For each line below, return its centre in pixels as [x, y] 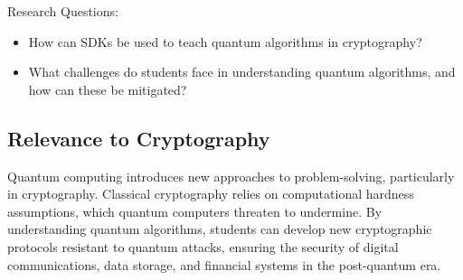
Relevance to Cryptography [139, 138]
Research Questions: [63, 11]
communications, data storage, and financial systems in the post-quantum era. [224, 264]
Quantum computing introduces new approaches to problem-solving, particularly [231, 176]
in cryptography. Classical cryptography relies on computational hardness [211, 194]
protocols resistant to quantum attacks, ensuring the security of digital [203, 246]
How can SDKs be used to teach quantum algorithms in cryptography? [225, 41]
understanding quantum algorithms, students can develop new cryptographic [220, 229]
